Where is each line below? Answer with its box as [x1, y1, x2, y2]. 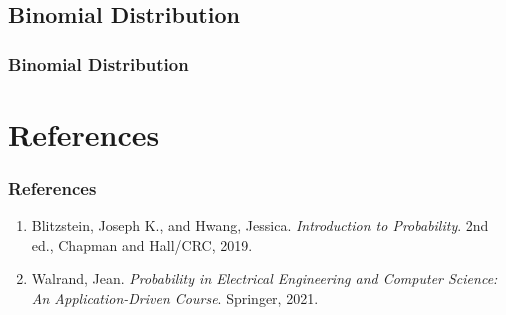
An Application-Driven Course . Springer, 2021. [31, 288, 319, 308]
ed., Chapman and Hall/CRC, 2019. [31, 234, 253, 255]
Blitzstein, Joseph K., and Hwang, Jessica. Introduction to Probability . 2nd [31, 215, 489, 236]
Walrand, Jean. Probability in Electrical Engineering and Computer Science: [31, 268, 498, 289]
